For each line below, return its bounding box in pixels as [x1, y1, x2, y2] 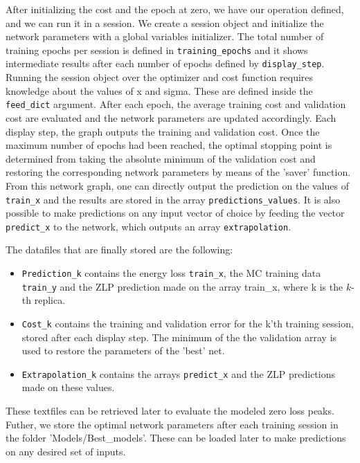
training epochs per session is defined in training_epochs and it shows [6, 42, 308, 57]
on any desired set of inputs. [6, 444, 126, 458]
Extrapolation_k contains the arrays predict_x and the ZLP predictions [21, 366, 335, 381]
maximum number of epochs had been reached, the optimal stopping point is [6, 138, 332, 152]
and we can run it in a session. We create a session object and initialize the [6, 15, 324, 30]
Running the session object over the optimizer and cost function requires [6, 70, 314, 84]
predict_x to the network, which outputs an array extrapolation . [6, 219, 291, 233]
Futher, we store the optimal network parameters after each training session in [6, 417, 339, 431]
